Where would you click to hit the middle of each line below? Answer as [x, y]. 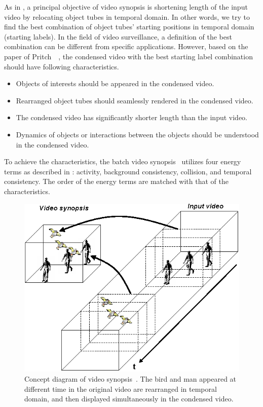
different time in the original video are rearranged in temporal [121, 388]
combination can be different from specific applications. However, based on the [126, 46]
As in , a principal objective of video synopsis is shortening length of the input [126, 7]
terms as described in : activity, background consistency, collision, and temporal [128, 171]
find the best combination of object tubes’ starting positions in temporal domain [129, 27]
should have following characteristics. [62, 66]
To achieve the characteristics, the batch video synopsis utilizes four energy [123, 161]
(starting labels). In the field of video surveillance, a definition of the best [118, 36]
